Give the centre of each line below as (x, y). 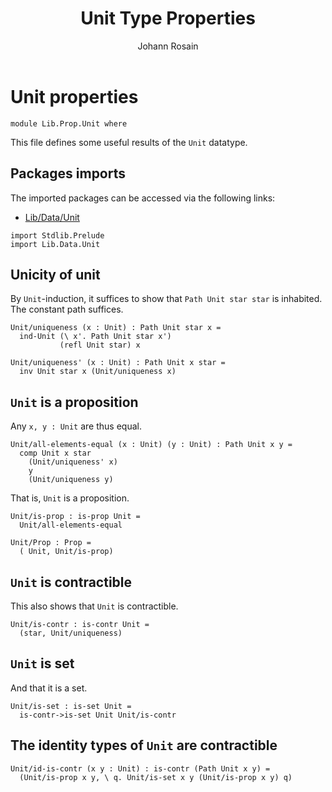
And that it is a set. (49, 688)
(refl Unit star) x (100, 345)
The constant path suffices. (67, 309)
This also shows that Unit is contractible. (94, 606)
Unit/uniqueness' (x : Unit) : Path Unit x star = (118, 363)
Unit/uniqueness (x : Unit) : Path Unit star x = (116, 328)
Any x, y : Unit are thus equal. (76, 426)
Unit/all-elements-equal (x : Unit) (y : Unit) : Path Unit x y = (151, 445)
